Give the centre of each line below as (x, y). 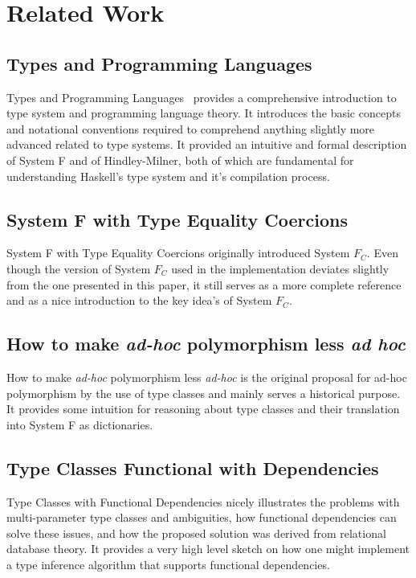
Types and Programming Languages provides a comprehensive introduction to (202, 97)
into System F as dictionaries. (80, 424)
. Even (382, 253)
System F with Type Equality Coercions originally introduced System (178, 253)
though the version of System (79, 268)
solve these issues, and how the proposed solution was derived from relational (196, 533)
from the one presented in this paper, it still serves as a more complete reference (204, 284)
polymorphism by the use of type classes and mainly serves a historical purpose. (204, 393)
